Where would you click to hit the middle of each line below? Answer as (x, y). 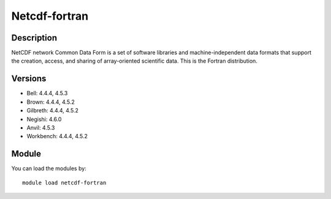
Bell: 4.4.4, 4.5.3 (47, 93)
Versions (29, 79)
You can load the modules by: (49, 168)
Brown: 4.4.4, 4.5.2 (51, 102)
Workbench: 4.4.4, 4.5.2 (57, 136)
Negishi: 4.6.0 (44, 119)
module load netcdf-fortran (64, 182)
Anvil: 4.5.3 (41, 127)
